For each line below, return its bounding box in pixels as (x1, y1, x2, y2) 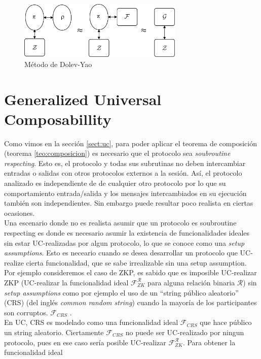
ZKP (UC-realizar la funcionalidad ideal (4, 277, 129, 287)
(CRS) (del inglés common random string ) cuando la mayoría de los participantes (4, 297, 257, 308)
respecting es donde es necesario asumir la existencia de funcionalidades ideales (4, 227, 250, 238)
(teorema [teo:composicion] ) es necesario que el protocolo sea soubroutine (4, 148, 231, 158)
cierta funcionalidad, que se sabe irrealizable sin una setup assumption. (26, 257, 247, 268)
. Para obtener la (182, 337, 236, 347)
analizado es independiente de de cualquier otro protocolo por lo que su (4, 178, 226, 188)
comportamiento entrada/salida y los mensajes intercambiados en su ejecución (4, 187, 247, 198)
